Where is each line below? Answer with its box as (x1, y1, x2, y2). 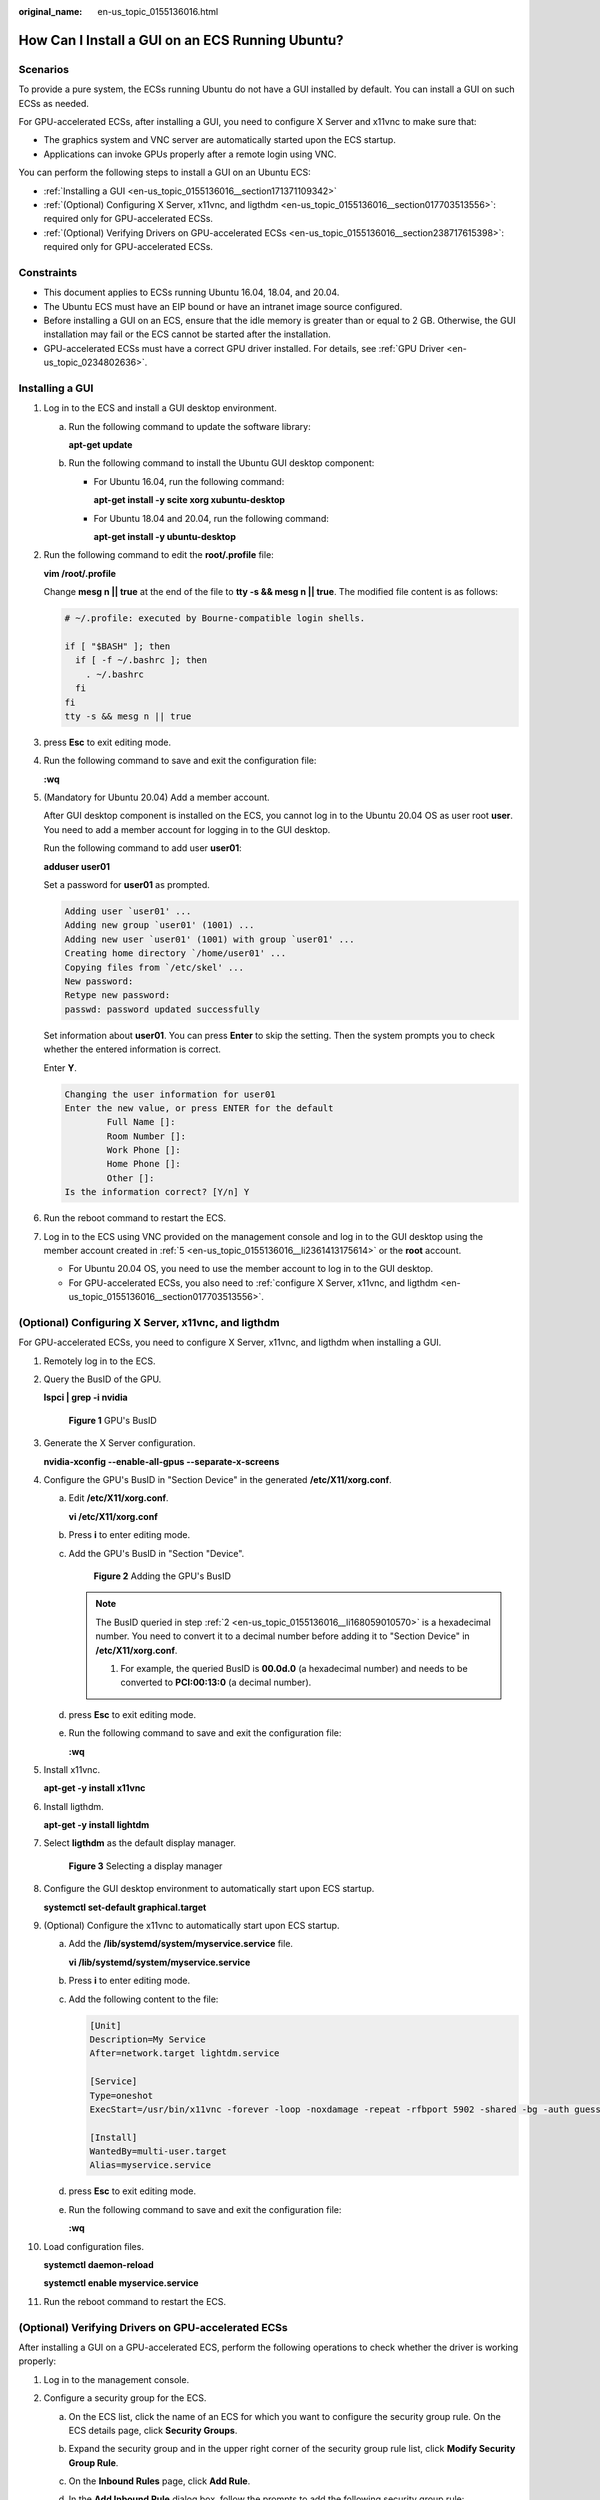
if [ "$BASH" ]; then (64, 640, 171, 652)
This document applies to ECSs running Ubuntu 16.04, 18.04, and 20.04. (43, 286, 340, 299)
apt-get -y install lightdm (43, 1819, 150, 1831)
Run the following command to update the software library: (68, 420, 311, 432)
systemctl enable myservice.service (43, 2277, 199, 2289)
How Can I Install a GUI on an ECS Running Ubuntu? (18, 31, 344, 49)
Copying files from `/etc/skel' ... (64, 961, 245, 973)
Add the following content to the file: (68, 1993, 219, 2005)
